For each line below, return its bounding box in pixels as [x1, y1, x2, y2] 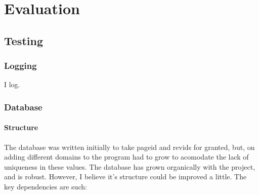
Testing [4, 32, 43, 48]
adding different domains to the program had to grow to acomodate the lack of [4, 151, 249, 162]
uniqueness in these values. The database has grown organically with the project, [4, 161, 255, 172]
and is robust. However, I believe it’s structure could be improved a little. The [4, 171, 247, 182]
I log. [4, 79, 20, 90]
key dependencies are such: [4, 181, 87, 191]
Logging [4, 59, 37, 72]
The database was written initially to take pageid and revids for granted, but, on [4, 141, 255, 152]
